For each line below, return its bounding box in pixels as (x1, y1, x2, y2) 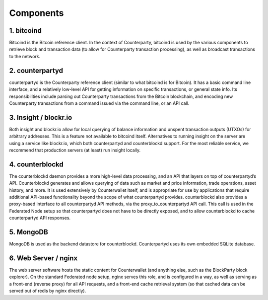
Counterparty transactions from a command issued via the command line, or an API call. (9, 100, 190, 106)
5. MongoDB (9, 228, 48, 236)
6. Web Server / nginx (9, 254, 78, 262)
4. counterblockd (9, 160, 64, 168)
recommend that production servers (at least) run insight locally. (9, 147, 141, 153)
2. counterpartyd (9, 66, 63, 75)
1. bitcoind (9, 26, 42, 35)
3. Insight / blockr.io (9, 113, 72, 122)
